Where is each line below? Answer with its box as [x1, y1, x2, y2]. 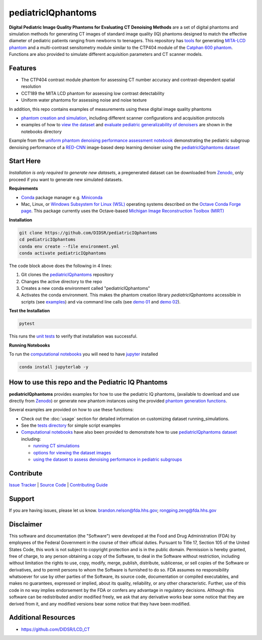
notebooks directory [21, 129, 62, 135]
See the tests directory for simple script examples [21, 422, 121, 428]
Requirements [9, 185, 38, 191]
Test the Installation [9, 308, 50, 314]
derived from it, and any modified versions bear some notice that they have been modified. [9, 601, 191, 606]
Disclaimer [9, 520, 42, 528]
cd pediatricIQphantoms [19, 237, 76, 242]
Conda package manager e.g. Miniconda [21, 194, 103, 200]
